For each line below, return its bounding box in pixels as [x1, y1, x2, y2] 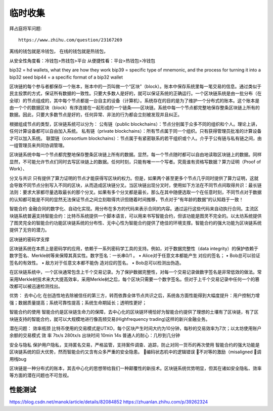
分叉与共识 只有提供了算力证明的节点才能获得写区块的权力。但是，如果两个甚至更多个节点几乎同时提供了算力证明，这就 [9, 175, 259, 181]
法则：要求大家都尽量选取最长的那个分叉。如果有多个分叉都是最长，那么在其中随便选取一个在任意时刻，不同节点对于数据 [9, 189, 262, 195]
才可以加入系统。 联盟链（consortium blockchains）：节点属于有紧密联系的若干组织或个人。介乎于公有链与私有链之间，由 [9, 135, 262, 141]
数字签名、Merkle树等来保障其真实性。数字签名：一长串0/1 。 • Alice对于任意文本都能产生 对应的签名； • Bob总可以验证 [9, 252, 260, 258]
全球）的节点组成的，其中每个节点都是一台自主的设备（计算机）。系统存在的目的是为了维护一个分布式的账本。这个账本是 [9, 97, 260, 103]
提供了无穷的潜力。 [9, 227, 50, 233]
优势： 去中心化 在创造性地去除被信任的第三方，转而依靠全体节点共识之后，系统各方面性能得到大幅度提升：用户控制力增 [9, 292, 260, 298]
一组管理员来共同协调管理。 [9, 142, 67, 148]
